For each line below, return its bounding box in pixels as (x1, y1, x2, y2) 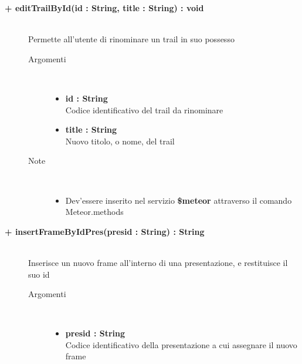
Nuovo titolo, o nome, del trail (65, 134, 175, 147)
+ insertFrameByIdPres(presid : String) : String (5, 225, 205, 237)
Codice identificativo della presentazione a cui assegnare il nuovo (65, 338, 297, 350)
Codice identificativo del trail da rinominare (65, 103, 223, 116)
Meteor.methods (65, 205, 124, 218)
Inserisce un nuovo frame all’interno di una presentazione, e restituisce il (28, 256, 288, 268)
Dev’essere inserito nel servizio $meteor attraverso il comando (65, 194, 292, 206)
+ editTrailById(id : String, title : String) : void (5, 2, 204, 14)
